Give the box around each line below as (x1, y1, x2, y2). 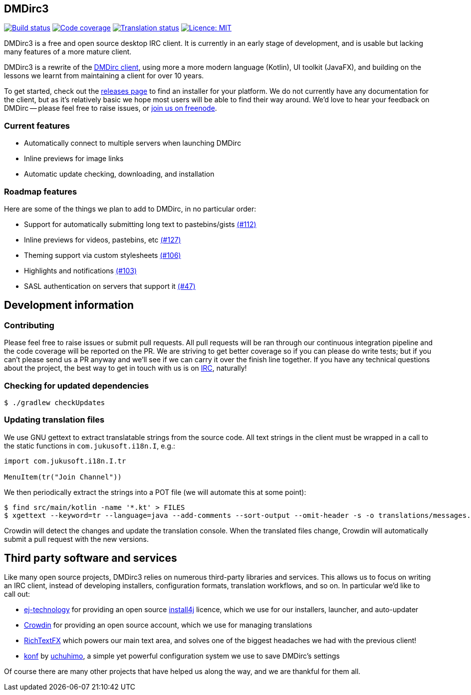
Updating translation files (4, 415, 105, 425)
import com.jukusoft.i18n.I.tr (4, 457, 126, 465)
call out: (4, 590, 30, 599)
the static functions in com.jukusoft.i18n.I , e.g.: (4, 441, 176, 450)
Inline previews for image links (24, 154, 124, 163)
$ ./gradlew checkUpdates (4, 398, 105, 407)
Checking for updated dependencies (4, 380, 149, 391)
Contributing (4, 320, 54, 330)
